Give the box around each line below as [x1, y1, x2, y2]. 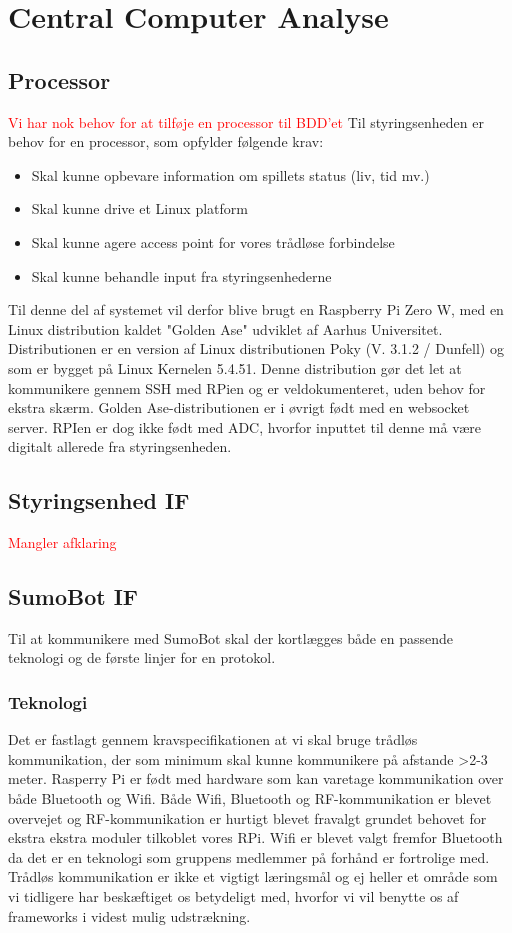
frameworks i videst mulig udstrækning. [8, 905, 251, 926]
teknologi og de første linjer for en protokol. [8, 647, 276, 668]
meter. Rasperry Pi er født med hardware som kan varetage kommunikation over [8, 768, 504, 789]
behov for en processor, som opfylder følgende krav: [8, 131, 324, 152]
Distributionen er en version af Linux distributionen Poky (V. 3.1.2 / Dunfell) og [8, 338, 504, 359]
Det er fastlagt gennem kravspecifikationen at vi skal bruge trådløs [8, 729, 418, 750]
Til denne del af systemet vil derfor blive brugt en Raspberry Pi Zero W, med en [8, 299, 504, 320]
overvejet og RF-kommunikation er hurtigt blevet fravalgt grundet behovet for [8, 807, 487, 828]
